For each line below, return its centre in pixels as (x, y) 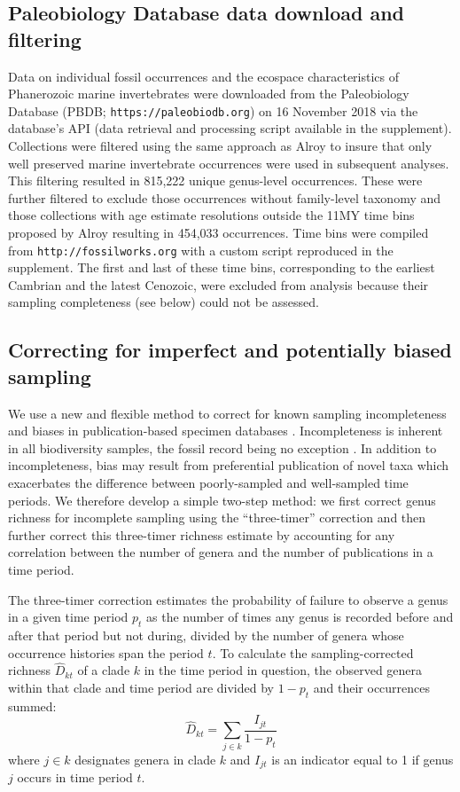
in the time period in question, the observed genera (283, 670)
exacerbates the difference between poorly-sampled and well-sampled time (208, 482)
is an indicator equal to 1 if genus (363, 759)
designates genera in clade (145, 759)
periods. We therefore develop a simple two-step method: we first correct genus (222, 500)
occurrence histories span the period (106, 652)
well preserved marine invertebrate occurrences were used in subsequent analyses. (229, 163)
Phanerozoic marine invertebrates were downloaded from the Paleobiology (209, 94)
